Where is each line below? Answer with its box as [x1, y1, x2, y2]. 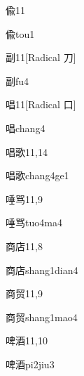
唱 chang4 [6, 120, 45, 135]
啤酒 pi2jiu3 [6, 356, 55, 371]
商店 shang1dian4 [6, 262, 78, 277]
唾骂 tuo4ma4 [6, 215, 62, 230]
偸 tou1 [6, 26, 35, 41]
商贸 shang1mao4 [6, 309, 78, 324]
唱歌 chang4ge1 [6, 168, 69, 183]
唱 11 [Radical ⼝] [6, 97, 76, 112]
